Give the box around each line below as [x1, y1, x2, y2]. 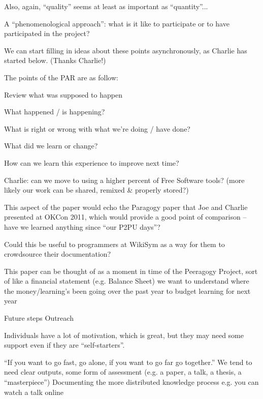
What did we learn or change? [4, 140, 98, 151]
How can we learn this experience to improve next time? [4, 157, 179, 168]
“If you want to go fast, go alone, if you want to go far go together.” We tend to [4, 356, 252, 367]
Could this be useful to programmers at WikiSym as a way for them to [4, 238, 225, 249]
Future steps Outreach [4, 313, 74, 323]
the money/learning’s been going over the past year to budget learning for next [4, 285, 251, 296]
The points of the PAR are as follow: [4, 72, 118, 82]
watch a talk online [4, 386, 64, 397]
